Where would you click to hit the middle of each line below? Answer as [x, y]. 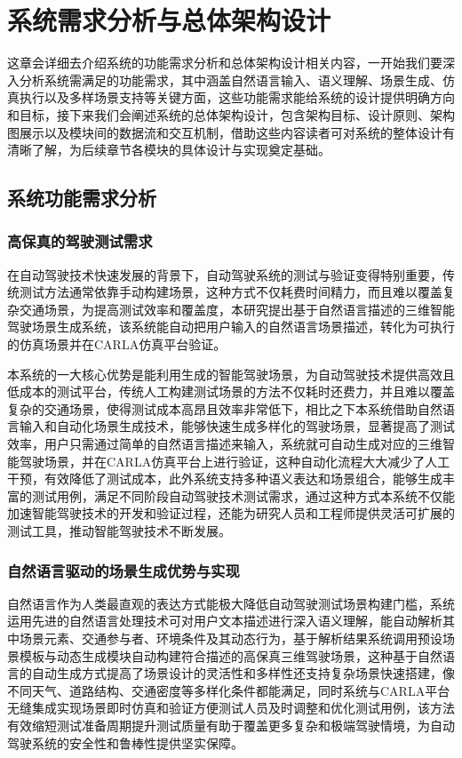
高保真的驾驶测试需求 [80, 241]
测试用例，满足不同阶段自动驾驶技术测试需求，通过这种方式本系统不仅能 [243, 495]
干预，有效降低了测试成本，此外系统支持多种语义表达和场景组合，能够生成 [225, 479]
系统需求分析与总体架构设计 [169, 20]
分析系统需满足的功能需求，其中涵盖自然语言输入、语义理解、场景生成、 [231, 80]
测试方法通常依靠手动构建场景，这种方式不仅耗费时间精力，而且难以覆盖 [231, 292]
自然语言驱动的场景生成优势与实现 [123, 570]
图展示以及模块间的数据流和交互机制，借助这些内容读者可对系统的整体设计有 [231, 132]
